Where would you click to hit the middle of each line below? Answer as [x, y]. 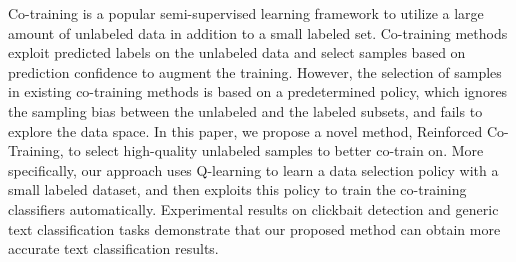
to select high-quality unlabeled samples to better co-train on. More [276, 150]
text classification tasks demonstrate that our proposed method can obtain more [254, 228]
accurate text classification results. [113, 248]
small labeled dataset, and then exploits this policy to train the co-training [237, 189]
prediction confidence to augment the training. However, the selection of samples [255, 71]
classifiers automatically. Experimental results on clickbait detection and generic [253, 208]
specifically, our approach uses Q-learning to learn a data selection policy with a [253, 169]
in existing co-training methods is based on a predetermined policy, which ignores [258, 91]
